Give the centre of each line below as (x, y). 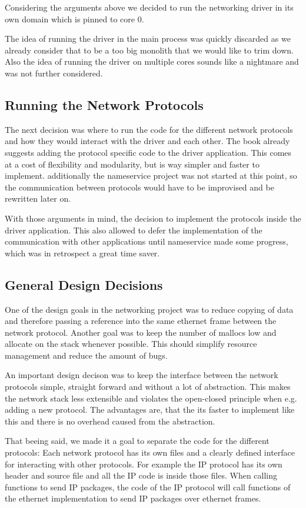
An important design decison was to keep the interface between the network (142, 375)
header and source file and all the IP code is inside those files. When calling (141, 475)
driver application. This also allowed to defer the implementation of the (134, 230)
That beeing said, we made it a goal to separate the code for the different (137, 441)
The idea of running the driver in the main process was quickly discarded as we (148, 39)
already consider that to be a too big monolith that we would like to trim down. (149, 50)
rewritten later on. (38, 198)
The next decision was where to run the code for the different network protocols (149, 129)
